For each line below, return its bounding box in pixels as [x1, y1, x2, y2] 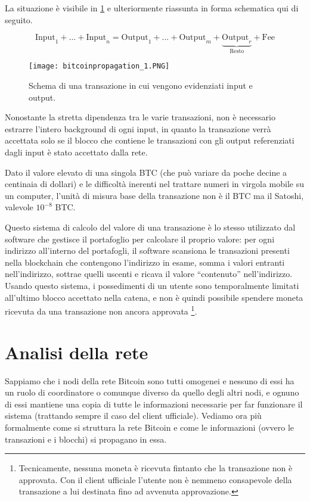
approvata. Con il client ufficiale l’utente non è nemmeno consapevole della [18, 473, 292, 486]
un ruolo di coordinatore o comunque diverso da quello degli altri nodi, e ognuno [5, 386, 299, 399]
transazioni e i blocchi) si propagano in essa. [5, 432, 167, 445]
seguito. [5, 13, 33, 26]
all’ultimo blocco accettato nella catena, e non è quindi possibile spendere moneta [5, 291, 303, 303]
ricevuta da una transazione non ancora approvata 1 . [5, 303, 197, 317]
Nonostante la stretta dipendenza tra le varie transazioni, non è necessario [5, 111, 276, 123]
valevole [5, 201, 33, 213]
